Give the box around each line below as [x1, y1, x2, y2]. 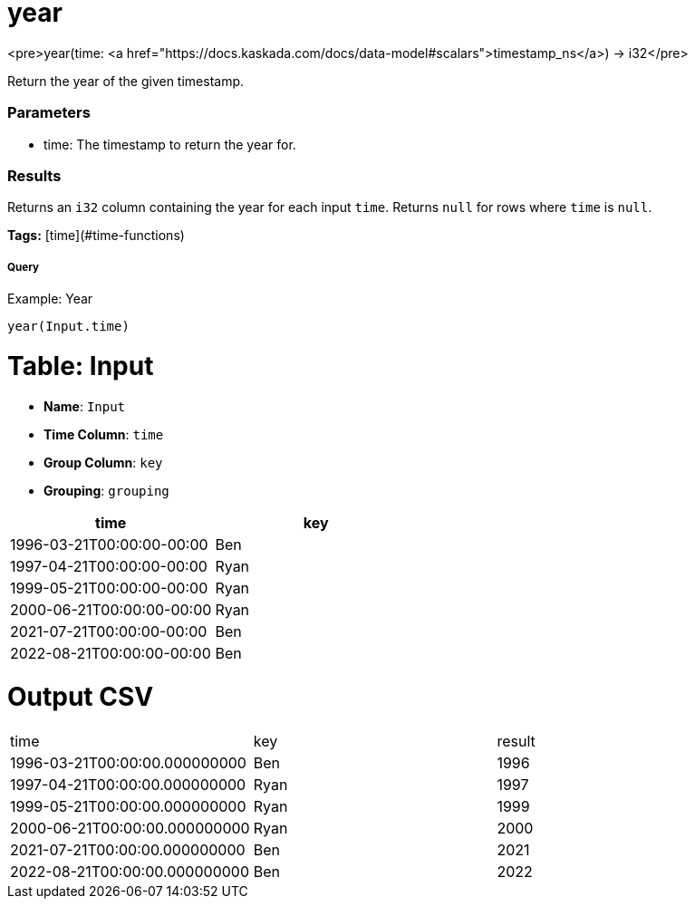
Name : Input [43, 398, 126, 414]
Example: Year [7, 291, 93, 307]
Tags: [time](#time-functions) [7, 227, 185, 244]
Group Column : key [43, 454, 163, 470]
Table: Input [7, 350, 154, 381]
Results [7, 166, 62, 185]
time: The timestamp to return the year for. [43, 136, 296, 152]
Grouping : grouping [43, 482, 169, 498]
